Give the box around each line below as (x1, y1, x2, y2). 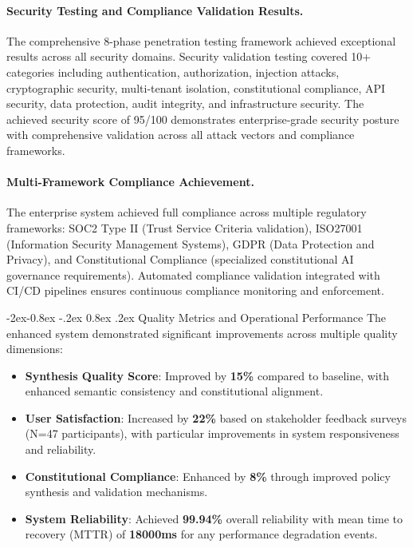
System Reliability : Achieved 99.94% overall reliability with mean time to (25, 510, 403, 526)
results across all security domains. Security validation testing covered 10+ (6, 48, 372, 65)
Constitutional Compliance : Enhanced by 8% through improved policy (25, 467, 391, 484)
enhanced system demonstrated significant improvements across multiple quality (6, 324, 398, 341)
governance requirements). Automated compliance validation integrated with (6, 266, 380, 283)
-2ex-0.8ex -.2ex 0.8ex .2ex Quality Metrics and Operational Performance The (6, 308, 387, 325)
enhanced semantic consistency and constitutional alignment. (25, 383, 324, 399)
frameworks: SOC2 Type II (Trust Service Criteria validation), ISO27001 (6, 219, 363, 236)
